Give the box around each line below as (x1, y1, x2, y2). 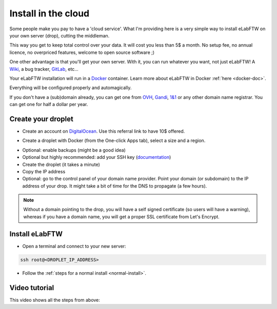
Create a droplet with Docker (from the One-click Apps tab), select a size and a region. (22, 137, 206, 143)
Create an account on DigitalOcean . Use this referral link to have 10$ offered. (22, 128, 185, 134)
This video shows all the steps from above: (9, 297, 100, 303)
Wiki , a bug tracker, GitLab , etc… (9, 66, 79, 72)
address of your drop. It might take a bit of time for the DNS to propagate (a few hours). (22, 182, 207, 189)
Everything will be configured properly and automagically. (9, 85, 132, 91)
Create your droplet (9, 114, 74, 123)
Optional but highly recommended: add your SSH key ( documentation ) (22, 154, 171, 160)
